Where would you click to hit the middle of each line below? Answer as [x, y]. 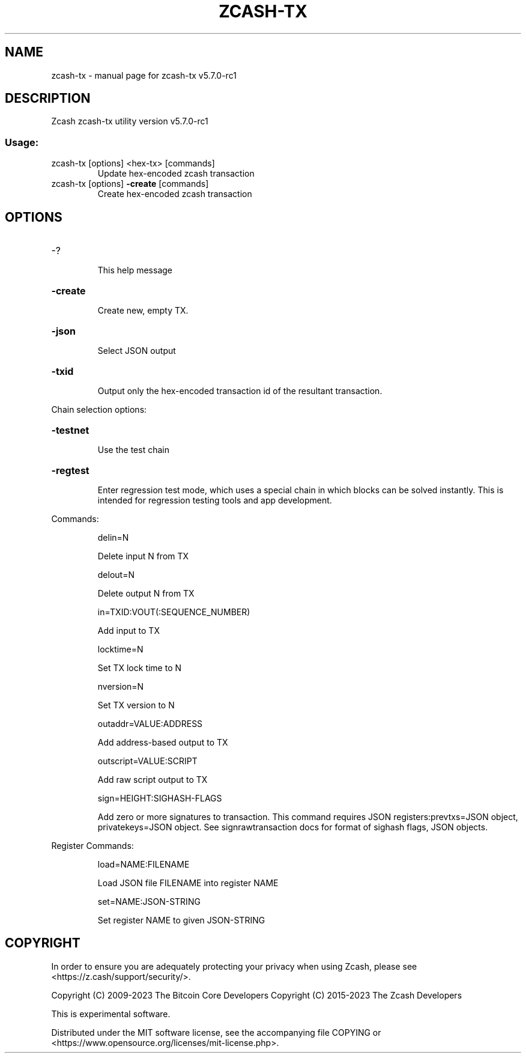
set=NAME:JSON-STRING [149, 902]
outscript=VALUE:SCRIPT [147, 761]
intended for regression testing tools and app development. [215, 500]
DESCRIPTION [48, 99]
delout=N [116, 575]
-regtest [70, 471]
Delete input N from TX [143, 556]
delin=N [113, 538]
